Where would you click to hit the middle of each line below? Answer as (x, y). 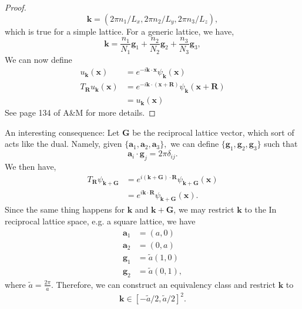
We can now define (38, 59)
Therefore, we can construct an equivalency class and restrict (166, 284)
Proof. (16, 7)
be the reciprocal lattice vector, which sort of (213, 132)
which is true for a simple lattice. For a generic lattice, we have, (120, 31)
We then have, (31, 166)
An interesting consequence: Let (62, 132)
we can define (195, 144)
